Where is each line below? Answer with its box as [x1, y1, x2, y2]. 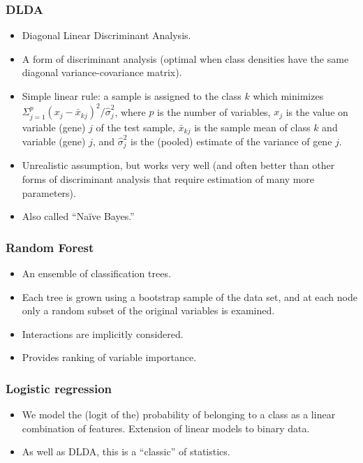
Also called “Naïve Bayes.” [22, 209, 135, 223]
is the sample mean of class [194, 119, 311, 134]
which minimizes [253, 89, 324, 103]
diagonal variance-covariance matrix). [22, 65, 182, 80]
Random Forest [6, 238, 94, 256]
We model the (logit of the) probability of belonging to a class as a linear [22, 407, 336, 422]
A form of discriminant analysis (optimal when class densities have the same [22, 51, 349, 66]
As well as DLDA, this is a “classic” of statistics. [22, 444, 230, 459]
